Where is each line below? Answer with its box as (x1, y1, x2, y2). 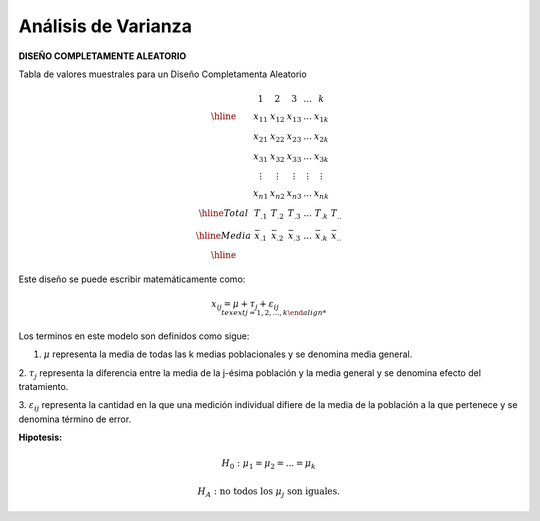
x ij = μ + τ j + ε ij (211, 298, 280, 312)
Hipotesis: (18, 431, 63, 444)
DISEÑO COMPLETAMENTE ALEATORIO (18, 50, 187, 62)
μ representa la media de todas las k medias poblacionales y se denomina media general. (43, 348, 413, 360)
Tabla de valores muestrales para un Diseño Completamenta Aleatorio (18, 68, 307, 80)
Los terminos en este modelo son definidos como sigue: (18, 330, 250, 342)
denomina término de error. (18, 413, 132, 425)
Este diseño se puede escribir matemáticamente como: (18, 273, 246, 285)
